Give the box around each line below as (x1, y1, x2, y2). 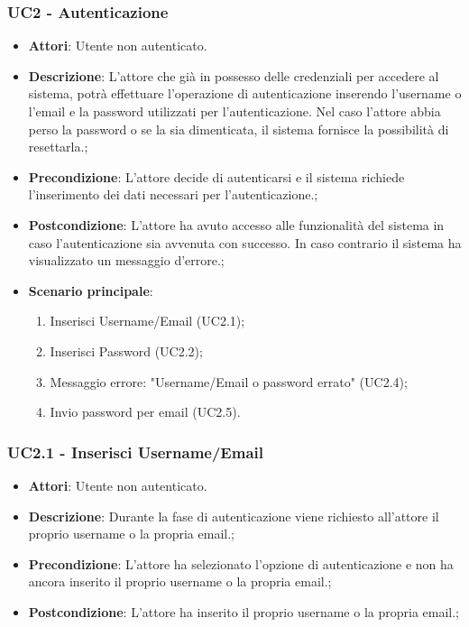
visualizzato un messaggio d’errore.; (28, 251, 225, 270)
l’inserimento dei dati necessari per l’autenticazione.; (28, 185, 318, 204)
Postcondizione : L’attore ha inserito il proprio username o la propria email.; (28, 602, 460, 621)
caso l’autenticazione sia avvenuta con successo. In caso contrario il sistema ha (28, 233, 462, 252)
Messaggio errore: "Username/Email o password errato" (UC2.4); (50, 372, 408, 391)
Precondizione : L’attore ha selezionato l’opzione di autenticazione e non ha (28, 554, 454, 573)
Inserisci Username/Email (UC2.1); (50, 311, 245, 330)
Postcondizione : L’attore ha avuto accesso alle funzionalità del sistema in (28, 215, 445, 234)
